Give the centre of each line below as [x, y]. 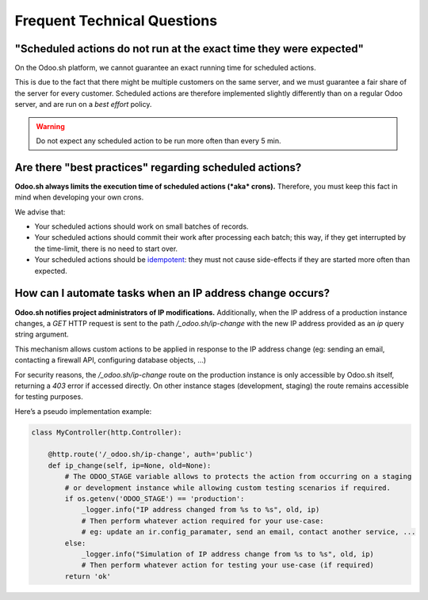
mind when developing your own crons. [79, 197]
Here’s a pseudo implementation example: [83, 411]
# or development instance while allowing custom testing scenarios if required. [228, 488]
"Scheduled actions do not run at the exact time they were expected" [189, 49]
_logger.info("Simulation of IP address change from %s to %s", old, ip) [227, 554]
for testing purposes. [49, 397]
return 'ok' [88, 576]
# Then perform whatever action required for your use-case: [203, 521]
